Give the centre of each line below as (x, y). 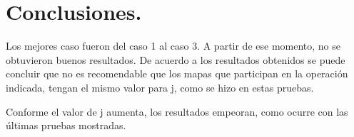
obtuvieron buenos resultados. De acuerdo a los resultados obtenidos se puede (176, 59)
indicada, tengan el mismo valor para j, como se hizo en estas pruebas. (160, 87)
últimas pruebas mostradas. (66, 125)
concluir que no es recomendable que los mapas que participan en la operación (177, 73)
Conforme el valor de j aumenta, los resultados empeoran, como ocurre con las (177, 111)
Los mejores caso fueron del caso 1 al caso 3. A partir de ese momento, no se (173, 46)
